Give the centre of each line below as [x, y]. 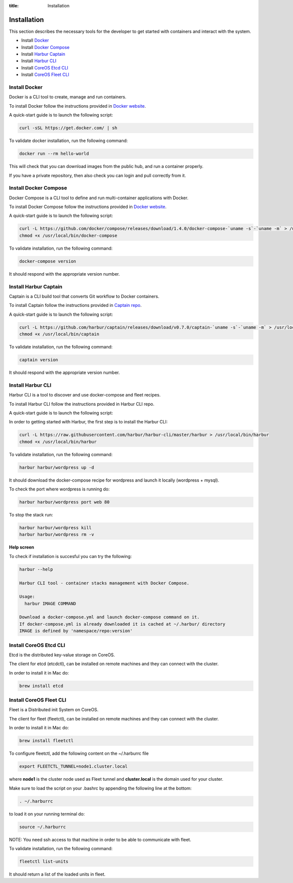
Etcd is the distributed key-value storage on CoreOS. [62, 655]
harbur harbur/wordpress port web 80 [64, 502]
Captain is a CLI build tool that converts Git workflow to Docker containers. [84, 296]
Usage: [27, 597]
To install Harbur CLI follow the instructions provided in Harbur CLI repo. [82, 404]
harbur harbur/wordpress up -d [57, 467]
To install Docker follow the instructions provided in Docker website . [77, 106]
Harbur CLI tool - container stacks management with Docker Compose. [104, 583]
